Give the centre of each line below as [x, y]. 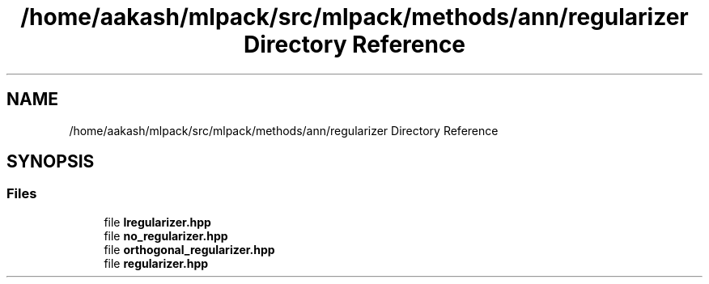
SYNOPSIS [51, 162]
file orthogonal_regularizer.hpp [189, 249]
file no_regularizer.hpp [166, 235]
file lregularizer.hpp [157, 222]
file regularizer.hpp [156, 263]
